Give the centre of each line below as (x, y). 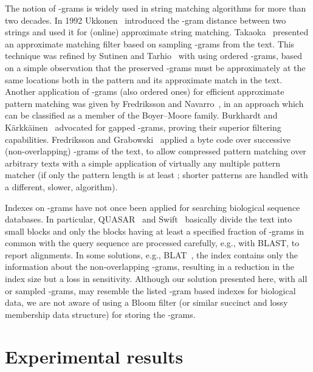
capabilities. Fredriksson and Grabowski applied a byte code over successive (148, 139)
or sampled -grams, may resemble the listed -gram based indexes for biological (150, 290)
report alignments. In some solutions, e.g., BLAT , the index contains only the (151, 254)
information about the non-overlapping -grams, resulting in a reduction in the (150, 267)
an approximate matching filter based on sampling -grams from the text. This (150, 43)
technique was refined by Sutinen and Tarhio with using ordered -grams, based (153, 56)
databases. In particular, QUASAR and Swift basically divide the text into (149, 219)
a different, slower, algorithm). (61, 186)
